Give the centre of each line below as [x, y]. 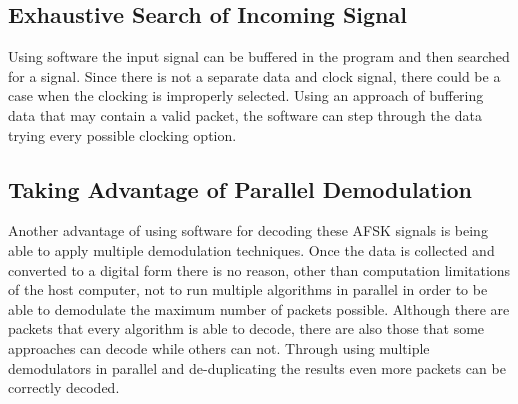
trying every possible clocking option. [122, 134]
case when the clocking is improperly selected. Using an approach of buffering [246, 95]
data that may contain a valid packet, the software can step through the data [245, 114]
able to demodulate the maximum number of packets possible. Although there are [259, 308]
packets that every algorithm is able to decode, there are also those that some [246, 328]
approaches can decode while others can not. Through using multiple [219, 347]
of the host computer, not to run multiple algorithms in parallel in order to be [248, 289]
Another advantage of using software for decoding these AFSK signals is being [248, 230]
